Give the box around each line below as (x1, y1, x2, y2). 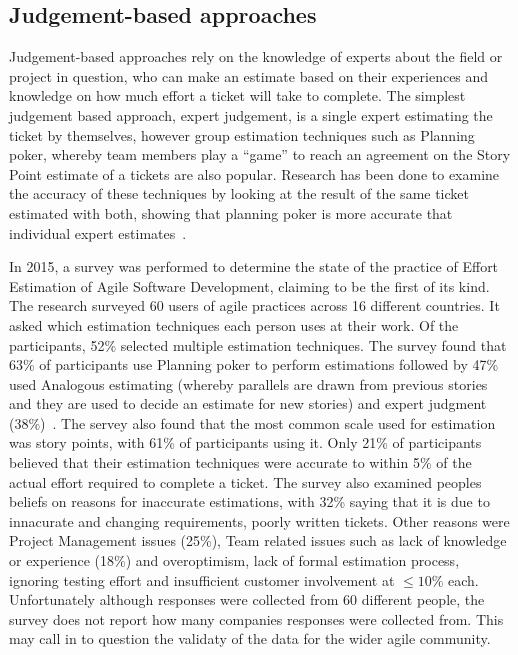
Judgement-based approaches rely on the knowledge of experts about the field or (9, 46, 503, 67)
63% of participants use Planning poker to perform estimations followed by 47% (9, 354, 499, 375)
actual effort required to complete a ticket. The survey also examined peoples (9, 471, 482, 492)
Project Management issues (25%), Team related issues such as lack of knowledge (9, 530, 507, 551)
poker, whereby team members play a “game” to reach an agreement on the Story (9, 144, 511, 165)
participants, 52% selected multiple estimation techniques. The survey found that (9, 334, 507, 355)
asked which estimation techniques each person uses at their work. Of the (9, 314, 459, 335)
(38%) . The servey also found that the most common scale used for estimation (9, 412, 496, 433)
